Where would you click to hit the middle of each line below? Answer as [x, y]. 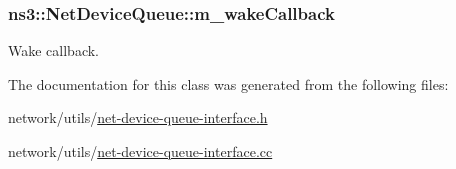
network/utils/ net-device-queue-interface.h [138, 117]
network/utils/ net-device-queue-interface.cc [140, 151]
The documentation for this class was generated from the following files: [228, 83]
